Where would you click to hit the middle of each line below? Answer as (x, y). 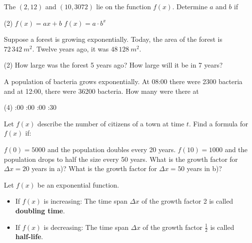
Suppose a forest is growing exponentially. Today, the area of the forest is (113, 39)
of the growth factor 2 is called (187, 201)
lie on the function (124, 6)
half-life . (29, 236)
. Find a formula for (219, 123)
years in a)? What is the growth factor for (94, 168)
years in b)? (205, 168)
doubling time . (40, 210)
